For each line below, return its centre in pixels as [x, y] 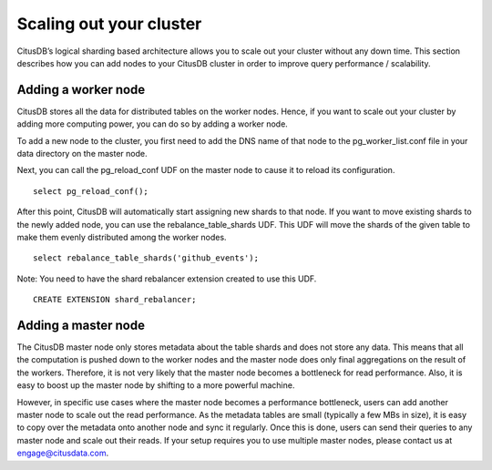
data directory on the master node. [82, 154]
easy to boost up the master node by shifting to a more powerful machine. [156, 385]
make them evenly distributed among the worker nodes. [122, 237]
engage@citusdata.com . [63, 453]
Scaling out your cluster [109, 24]
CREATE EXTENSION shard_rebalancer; [115, 300]
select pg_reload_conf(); [91, 191]
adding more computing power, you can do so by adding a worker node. [153, 124]
